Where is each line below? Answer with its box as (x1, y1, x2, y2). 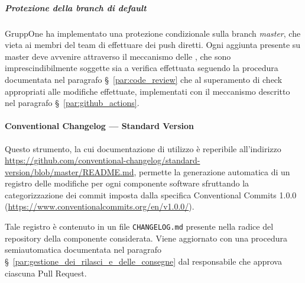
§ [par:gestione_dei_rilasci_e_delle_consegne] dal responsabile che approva (5, 255, 282, 267)
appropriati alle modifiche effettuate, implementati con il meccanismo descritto (5, 85, 290, 97)
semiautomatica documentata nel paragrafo (5, 243, 161, 256)
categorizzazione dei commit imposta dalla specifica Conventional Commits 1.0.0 (5, 188, 297, 201)
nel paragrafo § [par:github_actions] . (5, 97, 139, 109)
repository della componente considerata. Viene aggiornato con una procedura (5, 231, 287, 244)
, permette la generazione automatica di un (134, 165, 290, 178)
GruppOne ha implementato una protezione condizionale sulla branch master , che (5, 27, 301, 39)
